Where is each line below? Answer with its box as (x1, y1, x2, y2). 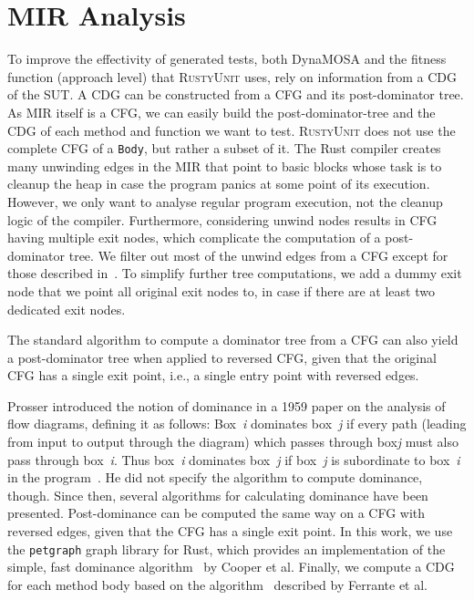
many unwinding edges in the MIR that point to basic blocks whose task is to (7, 156, 442, 175)
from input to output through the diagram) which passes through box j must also (7, 432, 459, 451)
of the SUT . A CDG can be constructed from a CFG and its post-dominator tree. (7, 85, 464, 104)
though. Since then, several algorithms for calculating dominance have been (7, 485, 428, 504)
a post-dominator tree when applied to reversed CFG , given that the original (7, 347, 437, 367)
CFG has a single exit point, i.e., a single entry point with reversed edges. (7, 366, 419, 385)
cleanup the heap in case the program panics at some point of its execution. (7, 174, 430, 193)
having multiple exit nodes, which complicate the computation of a (7, 228, 381, 247)
